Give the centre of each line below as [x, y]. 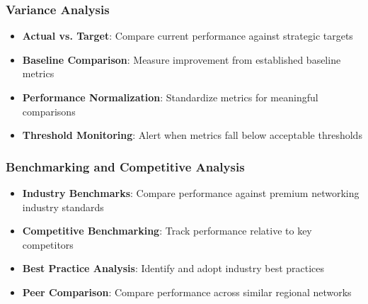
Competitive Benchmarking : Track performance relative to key [167, 231]
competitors [48, 244]
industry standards [63, 207]
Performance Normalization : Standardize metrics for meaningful [170, 97]
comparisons [49, 111]
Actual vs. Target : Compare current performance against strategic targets [188, 36]
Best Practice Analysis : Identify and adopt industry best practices [173, 268]
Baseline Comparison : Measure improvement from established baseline [182, 59]
